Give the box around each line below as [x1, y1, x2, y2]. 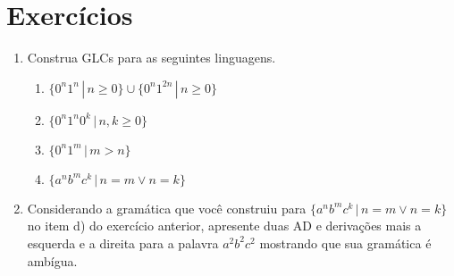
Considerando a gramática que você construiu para [27, 198, 307, 217]
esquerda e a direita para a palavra [27, 233, 219, 252]
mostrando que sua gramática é [259, 233, 432, 252]
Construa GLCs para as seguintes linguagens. [27, 48, 276, 67]
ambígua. [27, 251, 78, 270]
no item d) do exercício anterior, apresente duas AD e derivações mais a [27, 216, 422, 235]
